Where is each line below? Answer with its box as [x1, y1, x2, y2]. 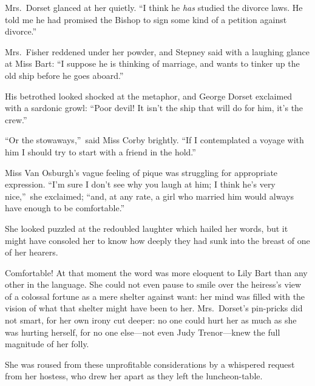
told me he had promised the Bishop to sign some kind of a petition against [5, 13, 287, 25]
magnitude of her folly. [5, 337, 89, 350]
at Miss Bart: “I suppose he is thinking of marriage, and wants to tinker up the [5, 57, 300, 70]
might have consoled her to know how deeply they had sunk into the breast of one [5, 234, 310, 246]
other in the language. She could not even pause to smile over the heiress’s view [5, 278, 302, 291]
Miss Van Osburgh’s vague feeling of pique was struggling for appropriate [5, 166, 278, 178]
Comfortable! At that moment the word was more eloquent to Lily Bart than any [5, 266, 308, 279]
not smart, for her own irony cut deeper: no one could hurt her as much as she [5, 314, 297, 327]
